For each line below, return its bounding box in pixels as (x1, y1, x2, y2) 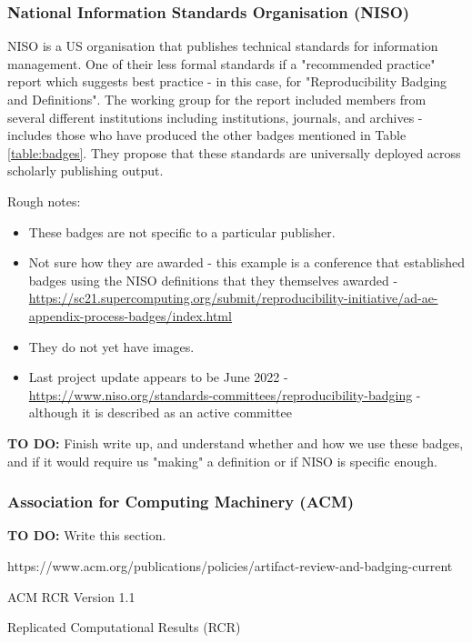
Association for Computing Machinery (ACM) (7, 490, 355, 513)
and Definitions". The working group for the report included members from (7, 90, 427, 108)
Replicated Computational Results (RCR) (7, 618, 241, 637)
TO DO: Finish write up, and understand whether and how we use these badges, (7, 433, 464, 452)
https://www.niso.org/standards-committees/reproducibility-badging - (28, 385, 421, 404)
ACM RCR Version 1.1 (7, 587, 136, 606)
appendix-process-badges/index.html (28, 306, 232, 325)
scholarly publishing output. (7, 161, 164, 180)
